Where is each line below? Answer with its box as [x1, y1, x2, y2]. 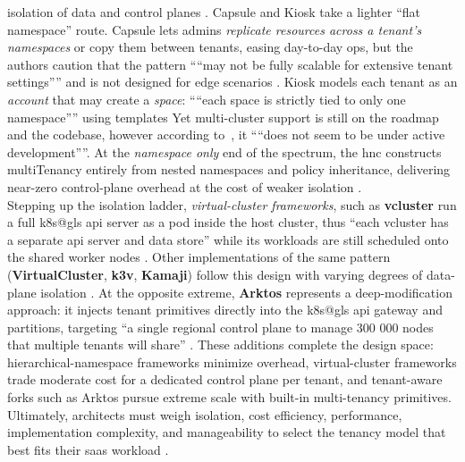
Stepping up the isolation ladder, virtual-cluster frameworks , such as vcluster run [7, 195, 457, 214]
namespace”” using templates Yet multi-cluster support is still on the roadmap [7, 107, 439, 126]
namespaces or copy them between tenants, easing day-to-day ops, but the [7, 38, 413, 56]
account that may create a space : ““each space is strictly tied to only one [7, 89, 406, 108]
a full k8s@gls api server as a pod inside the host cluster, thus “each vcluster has [7, 213, 449, 231]
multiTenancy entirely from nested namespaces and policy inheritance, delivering [7, 160, 451, 179]
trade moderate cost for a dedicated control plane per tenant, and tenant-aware [7, 370, 443, 389]
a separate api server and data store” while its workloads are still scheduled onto [7, 230, 449, 248]
